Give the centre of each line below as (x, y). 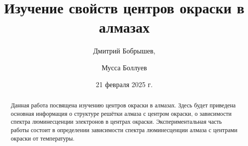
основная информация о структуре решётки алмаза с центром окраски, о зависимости (121, 113)
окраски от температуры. (42, 138)
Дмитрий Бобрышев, (124, 51)
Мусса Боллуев (124, 67)
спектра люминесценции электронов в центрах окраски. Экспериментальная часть (116, 122)
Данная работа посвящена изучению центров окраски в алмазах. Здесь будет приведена (123, 105)
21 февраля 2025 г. (124, 84)
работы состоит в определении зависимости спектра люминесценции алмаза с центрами (124, 129)
